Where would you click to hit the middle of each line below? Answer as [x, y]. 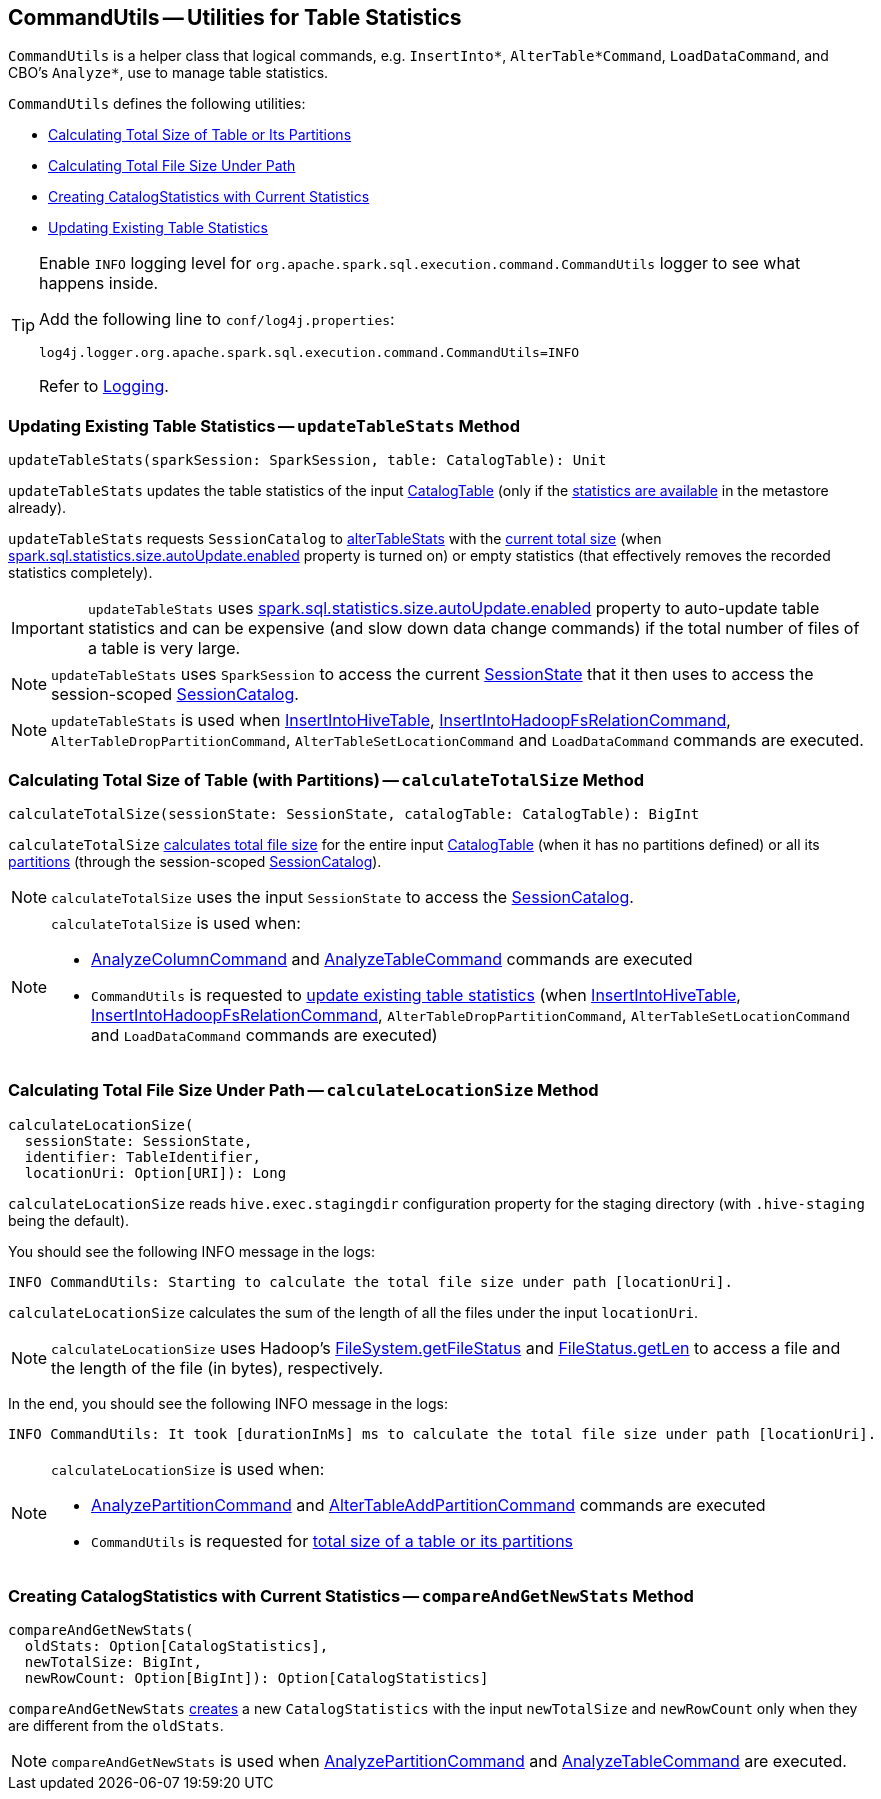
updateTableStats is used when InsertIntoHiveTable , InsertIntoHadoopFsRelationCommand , [391, 720]
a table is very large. [164, 648]
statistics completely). [80, 573]
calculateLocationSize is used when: [188, 1468]
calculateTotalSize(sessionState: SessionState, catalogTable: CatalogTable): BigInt [354, 813]
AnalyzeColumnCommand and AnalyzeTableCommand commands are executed [392, 958]
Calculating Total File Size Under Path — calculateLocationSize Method [303, 1090]
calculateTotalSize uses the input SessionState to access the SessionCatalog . [342, 896]
